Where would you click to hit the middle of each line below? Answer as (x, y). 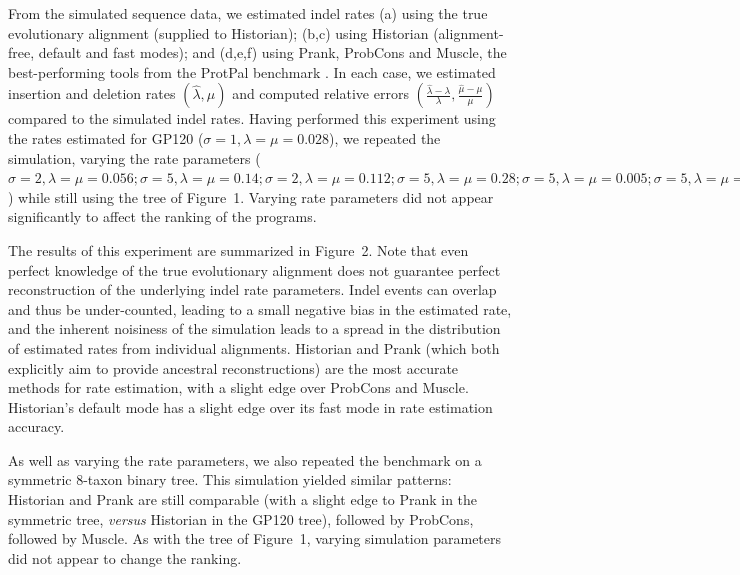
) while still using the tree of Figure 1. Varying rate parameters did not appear (251, 196)
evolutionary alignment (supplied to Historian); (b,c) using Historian (218, 32)
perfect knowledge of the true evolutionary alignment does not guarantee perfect (254, 269)
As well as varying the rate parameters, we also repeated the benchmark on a (245, 459)
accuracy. (36, 426)
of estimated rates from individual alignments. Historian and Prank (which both (254, 347)
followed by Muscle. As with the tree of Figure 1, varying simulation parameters (255, 538)
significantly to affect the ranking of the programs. (162, 216)
